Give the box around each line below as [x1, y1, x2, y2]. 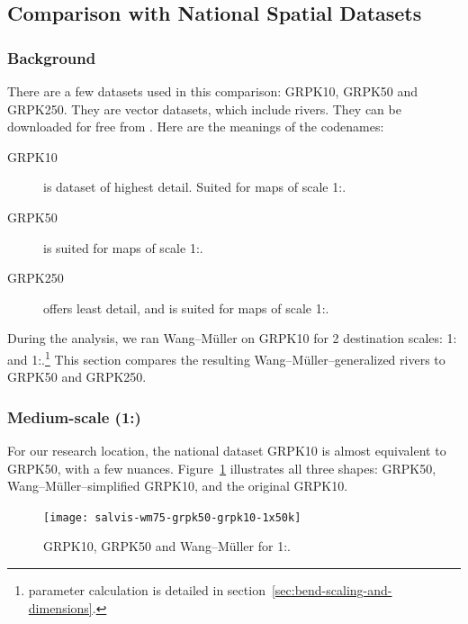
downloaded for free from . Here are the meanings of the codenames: [7, 117, 384, 136]
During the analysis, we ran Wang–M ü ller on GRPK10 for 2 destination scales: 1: [7, 329, 457, 348]
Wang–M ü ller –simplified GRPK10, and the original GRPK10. [7, 476, 348, 495]
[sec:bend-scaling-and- [271, 581, 392, 600]
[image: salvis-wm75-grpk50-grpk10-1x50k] [43, 511, 301, 524]
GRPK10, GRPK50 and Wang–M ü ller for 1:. [43, 537, 291, 556]
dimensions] [28, 598, 93, 617]
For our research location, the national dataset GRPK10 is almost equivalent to [7, 441, 446, 459]
